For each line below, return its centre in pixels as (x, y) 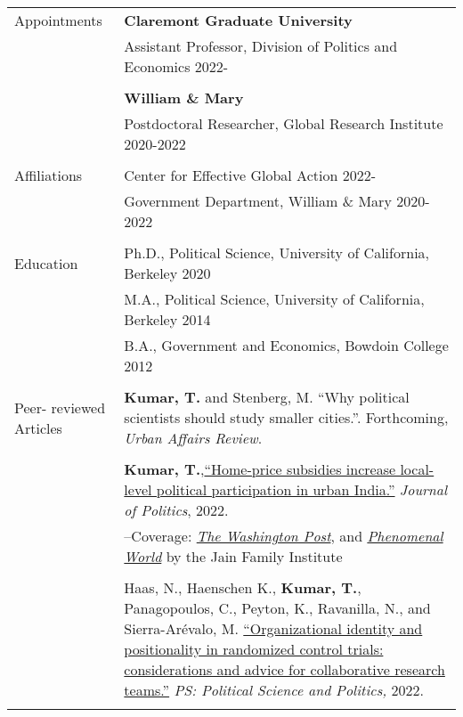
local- (417, 469)
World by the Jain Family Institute (233, 556)
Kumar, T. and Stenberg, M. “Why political (267, 397)
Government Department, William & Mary (258, 201)
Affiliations (49, 175)
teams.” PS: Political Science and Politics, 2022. (274, 690)
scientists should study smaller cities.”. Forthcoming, (286, 417)
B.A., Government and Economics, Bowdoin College (286, 345)
